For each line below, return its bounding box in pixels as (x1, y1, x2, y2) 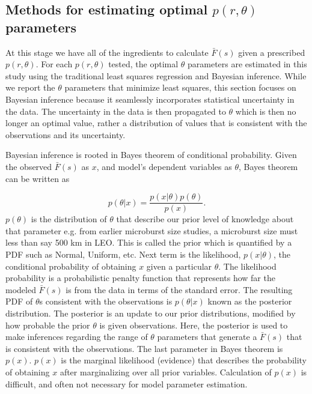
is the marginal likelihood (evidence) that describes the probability (61, 354, 307, 366)
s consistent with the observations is (39, 295, 173, 308)
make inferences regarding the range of (5, 330, 148, 343)
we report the (5, 81, 55, 94)
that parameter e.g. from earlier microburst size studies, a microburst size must (5, 224, 298, 237)
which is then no (235, 105, 296, 117)
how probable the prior (5, 318, 90, 331)
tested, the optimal (108, 58, 179, 70)
